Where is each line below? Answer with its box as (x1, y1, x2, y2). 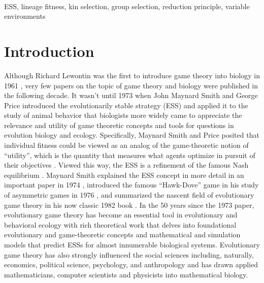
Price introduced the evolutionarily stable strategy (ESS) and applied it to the (4, 100, 248, 110)
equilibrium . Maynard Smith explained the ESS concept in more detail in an (4, 169, 244, 180)
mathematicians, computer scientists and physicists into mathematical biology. (4, 269, 248, 279)
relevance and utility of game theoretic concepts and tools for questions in (4, 119, 234, 130)
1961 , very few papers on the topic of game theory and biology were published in (4, 80, 258, 90)
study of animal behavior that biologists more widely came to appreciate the (4, 110, 242, 120)
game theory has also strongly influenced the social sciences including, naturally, (4, 249, 254, 260)
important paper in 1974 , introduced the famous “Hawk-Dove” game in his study (4, 179, 259, 190)
